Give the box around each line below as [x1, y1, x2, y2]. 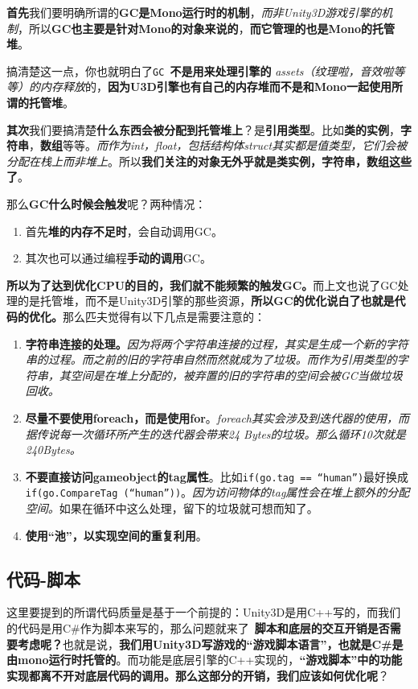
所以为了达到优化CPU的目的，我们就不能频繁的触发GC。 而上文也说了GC [6, 276, 398, 293]
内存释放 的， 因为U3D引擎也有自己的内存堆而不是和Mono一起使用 [39, 78, 392, 95]
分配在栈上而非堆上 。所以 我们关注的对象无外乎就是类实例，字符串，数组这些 [6, 152, 412, 169]
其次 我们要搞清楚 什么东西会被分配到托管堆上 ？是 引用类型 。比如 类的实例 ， [6, 121, 400, 138]
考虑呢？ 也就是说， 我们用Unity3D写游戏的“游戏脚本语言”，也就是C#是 [17, 635, 404, 652]
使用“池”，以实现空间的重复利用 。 [25, 526, 207, 543]
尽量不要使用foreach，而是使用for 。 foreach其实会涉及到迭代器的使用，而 [25, 409, 409, 426]
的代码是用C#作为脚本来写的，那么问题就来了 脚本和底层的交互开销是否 [6, 620, 390, 637]
